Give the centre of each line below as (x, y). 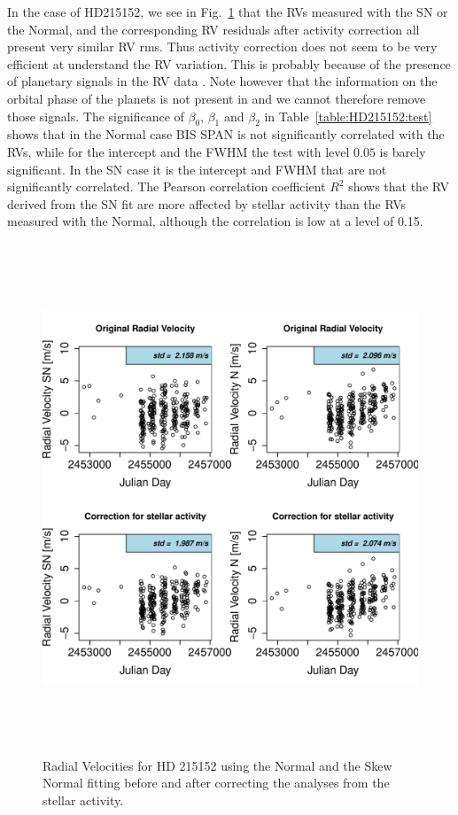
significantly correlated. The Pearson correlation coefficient (167, 186)
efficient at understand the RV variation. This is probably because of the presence (229, 63)
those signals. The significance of (96, 116)
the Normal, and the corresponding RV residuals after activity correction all (213, 29)
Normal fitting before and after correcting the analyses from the (216, 783)
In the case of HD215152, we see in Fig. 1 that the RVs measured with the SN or (228, 12)
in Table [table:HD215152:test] (348, 116)
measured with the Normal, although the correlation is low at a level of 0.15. (215, 221)
